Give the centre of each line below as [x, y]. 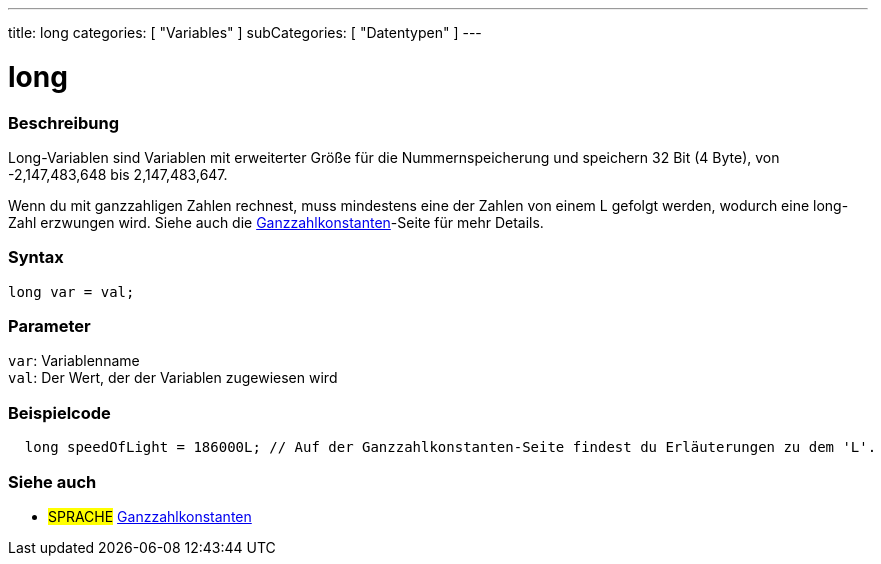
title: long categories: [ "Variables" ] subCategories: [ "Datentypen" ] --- [245, 32]
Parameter [49, 326]
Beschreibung [64, 122]
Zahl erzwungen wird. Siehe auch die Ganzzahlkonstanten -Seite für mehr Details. [276, 222]
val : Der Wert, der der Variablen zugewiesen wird [173, 378]
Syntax [36, 257]
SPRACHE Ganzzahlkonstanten [150, 516]
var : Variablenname [74, 361]
